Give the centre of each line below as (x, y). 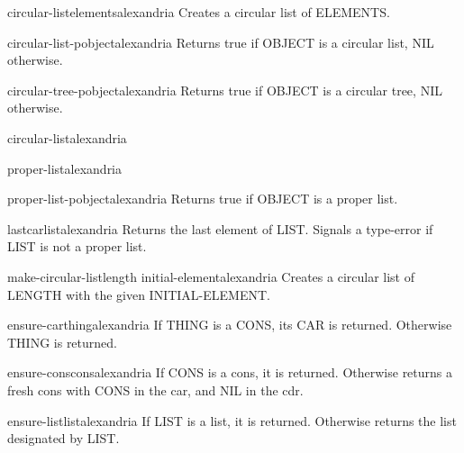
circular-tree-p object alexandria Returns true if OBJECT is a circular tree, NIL (225, 90)
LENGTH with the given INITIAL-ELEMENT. (139, 294)
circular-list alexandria (67, 137)
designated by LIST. (64, 438)
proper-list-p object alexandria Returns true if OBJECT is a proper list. (203, 199)
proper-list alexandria (65, 168)
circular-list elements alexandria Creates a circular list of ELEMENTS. (199, 12)
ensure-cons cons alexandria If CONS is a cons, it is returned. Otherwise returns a (230, 372)
